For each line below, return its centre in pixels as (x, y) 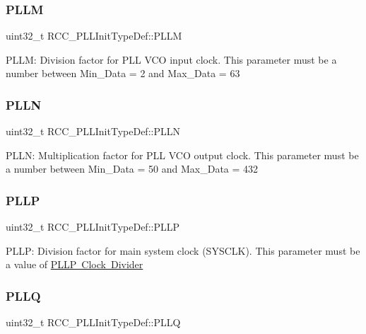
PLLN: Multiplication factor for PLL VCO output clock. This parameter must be (182, 155)
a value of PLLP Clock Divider (75, 264)
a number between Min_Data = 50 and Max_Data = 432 (132, 169)
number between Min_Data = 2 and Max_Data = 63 (123, 73)
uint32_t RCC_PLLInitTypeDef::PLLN (93, 131)
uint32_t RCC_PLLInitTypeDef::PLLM (94, 36)
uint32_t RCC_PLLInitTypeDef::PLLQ (93, 322)
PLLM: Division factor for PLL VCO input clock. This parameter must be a (171, 59)
